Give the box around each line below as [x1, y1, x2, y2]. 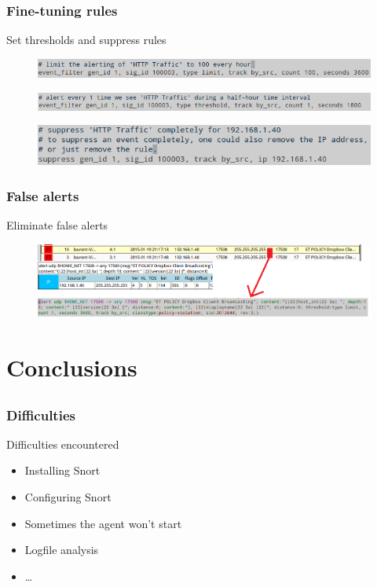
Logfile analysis [24, 541, 99, 558]
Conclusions [6, 350, 137, 383]
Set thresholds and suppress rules [6, 31, 167, 48]
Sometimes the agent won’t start [24, 515, 182, 531]
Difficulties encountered [6, 435, 119, 452]
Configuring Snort [24, 489, 112, 505]
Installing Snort [24, 462, 101, 479]
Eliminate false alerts [6, 217, 108, 233]
